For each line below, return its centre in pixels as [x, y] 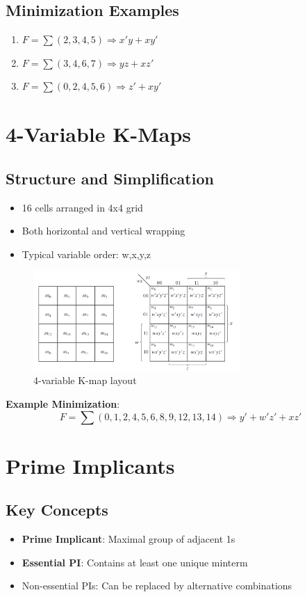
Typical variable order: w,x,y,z [86, 254]
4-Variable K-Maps [99, 134]
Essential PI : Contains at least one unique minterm [135, 562]
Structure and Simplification [110, 178]
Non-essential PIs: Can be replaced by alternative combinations [157, 586]
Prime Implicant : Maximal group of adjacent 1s [128, 539]
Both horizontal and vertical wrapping [103, 231]
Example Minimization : [63, 404]
